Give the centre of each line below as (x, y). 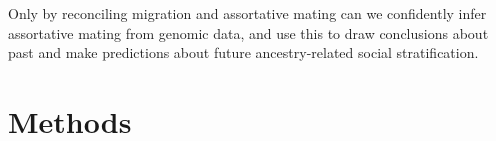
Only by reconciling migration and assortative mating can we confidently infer (247, 13)
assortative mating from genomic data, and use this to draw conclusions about (248, 32)
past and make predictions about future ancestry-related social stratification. (243, 52)
